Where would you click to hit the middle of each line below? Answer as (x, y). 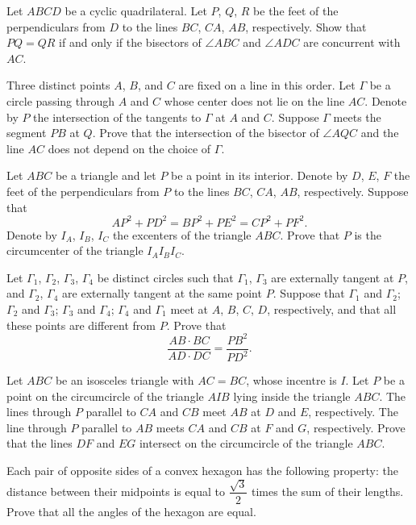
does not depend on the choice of (129, 148)
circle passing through (61, 100)
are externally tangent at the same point (162, 293)
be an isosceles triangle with (125, 380)
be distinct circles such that (165, 277)
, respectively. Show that (306, 26)
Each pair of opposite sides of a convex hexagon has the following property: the (202, 471)
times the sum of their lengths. (328, 491)
